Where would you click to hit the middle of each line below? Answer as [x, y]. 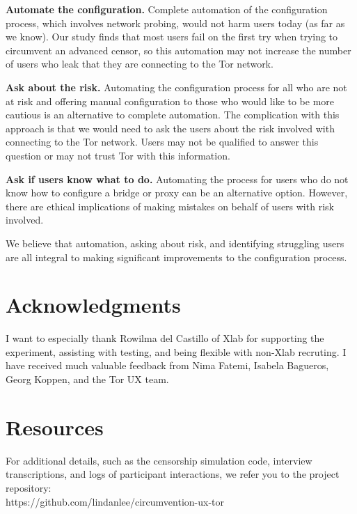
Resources [55, 427]
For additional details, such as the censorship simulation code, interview [159, 460]
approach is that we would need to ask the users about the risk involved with [170, 128]
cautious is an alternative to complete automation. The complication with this [173, 115]
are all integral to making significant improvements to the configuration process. [176, 257]
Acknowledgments [93, 305]
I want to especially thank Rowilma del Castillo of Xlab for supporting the [165, 338]
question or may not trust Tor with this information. [118, 155]
